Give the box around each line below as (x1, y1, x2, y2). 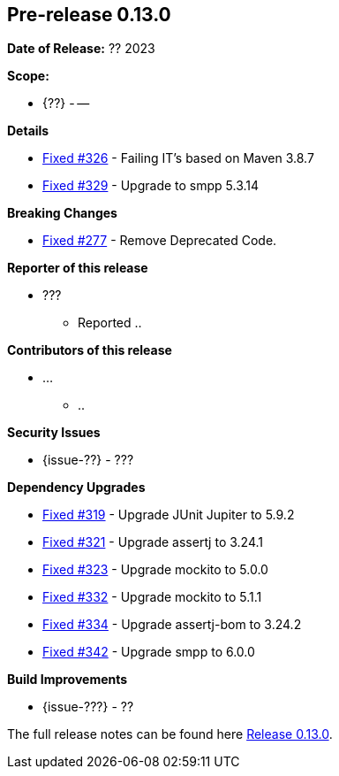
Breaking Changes (7, 205, 117, 221)
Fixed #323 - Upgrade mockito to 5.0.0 (42, 562, 268, 578)
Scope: (7, 68, 49, 84)
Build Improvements (7, 672, 128, 688)
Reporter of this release (7, 260, 148, 276)
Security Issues (7, 425, 101, 441)
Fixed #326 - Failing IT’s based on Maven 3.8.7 (42, 150, 314, 166)
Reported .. (78, 315, 142, 331)
